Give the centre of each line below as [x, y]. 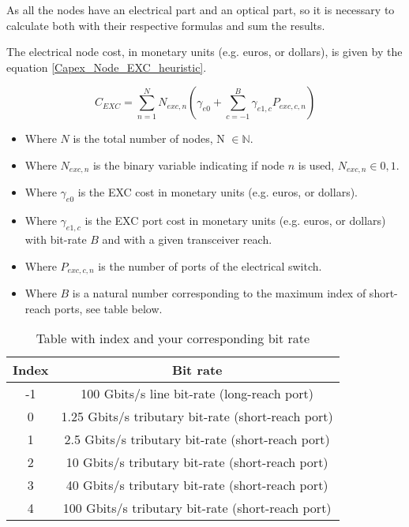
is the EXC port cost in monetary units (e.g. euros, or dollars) [235, 221]
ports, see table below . [108, 308]
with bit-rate [56, 239]
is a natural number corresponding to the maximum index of [219, 293]
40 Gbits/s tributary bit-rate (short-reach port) [197, 485]
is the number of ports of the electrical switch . [210, 265]
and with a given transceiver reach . [187, 239]
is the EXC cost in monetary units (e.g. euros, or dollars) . [218, 192]
